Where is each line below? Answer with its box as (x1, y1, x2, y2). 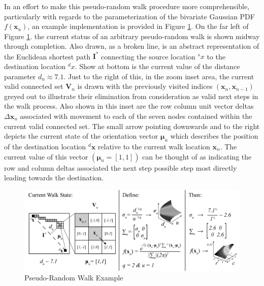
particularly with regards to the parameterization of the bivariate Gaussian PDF (4, 11, 255, 21)
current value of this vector (4, 151, 88, 162)
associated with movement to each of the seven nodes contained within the (20, 111, 252, 121)
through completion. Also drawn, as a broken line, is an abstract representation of (4, 41, 259, 51)
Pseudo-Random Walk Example (24, 272, 123, 283)
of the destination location (4, 141, 86, 152)
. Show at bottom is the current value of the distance (75, 61, 240, 72)
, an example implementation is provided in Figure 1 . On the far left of (27, 21, 249, 31)
